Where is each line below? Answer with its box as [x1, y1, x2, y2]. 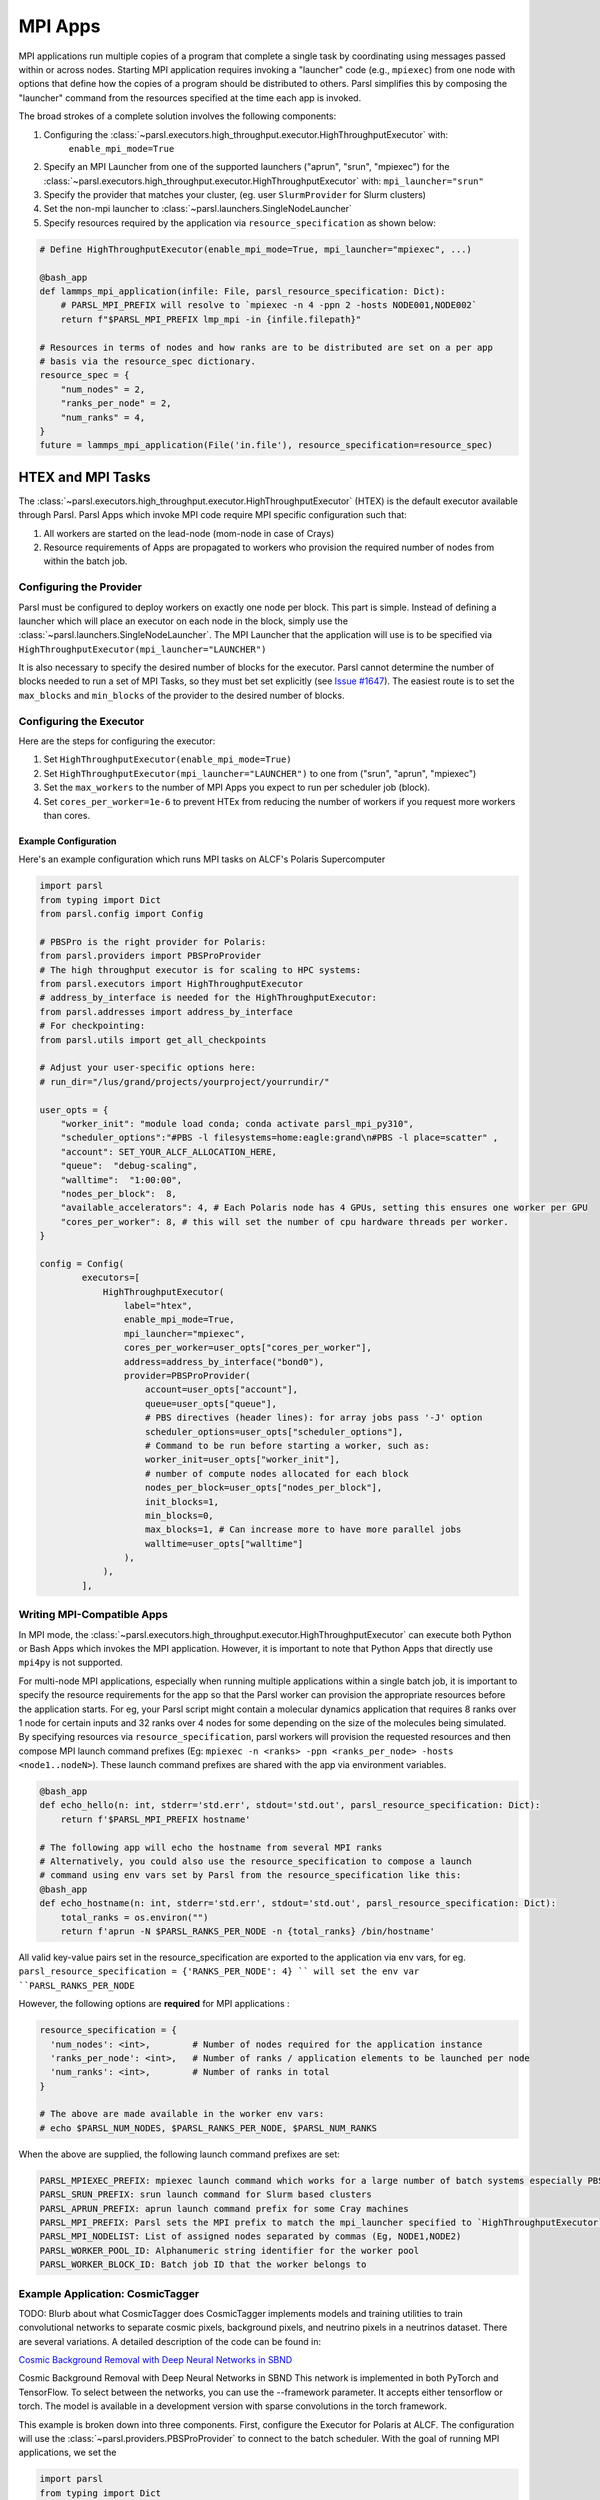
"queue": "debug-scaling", [60, 1160, 199, 1172]
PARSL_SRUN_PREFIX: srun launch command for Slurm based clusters [39, 2189, 372, 2200]
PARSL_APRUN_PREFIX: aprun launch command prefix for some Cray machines [39, 2203, 409, 2214]
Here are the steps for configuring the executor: [18, 735, 216, 747]
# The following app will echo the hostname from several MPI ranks [39, 1841, 383, 1853]
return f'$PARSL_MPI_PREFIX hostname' [60, 1813, 251, 1825]
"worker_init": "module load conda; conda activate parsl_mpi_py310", [60, 1118, 415, 1129]
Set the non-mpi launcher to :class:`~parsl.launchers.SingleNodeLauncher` [43, 203, 352, 215]
